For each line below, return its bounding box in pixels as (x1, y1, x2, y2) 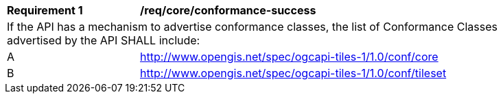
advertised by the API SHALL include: (7, 33, 200, 47)
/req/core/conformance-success (140, 3, 316, 17)
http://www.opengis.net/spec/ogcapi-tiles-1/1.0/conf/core (140, 50, 438, 63)
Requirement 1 (7, 3, 83, 17)
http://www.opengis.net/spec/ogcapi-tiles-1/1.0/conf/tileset (140, 66, 447, 80)
